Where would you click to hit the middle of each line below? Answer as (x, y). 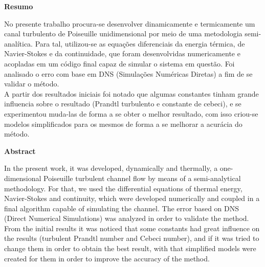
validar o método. (32, 84)
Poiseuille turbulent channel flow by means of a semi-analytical (142, 178)
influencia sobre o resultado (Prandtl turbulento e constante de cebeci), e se (123, 104)
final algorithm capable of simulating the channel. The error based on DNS (122, 208)
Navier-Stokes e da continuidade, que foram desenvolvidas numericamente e (122, 53)
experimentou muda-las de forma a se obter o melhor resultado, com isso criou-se (131, 113)
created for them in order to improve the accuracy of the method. (107, 258)
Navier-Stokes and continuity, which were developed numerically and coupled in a (132, 198)
